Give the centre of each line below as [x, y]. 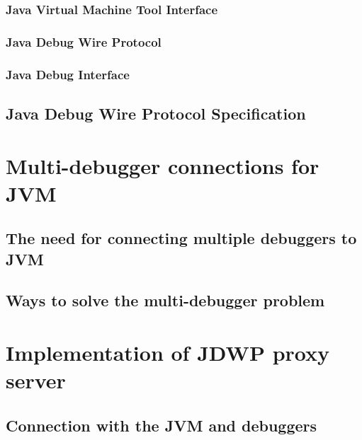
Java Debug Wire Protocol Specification [156, 113]
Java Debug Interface [68, 74]
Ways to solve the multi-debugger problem [165, 300]
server [36, 380]
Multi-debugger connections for [163, 165]
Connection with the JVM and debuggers [162, 425]
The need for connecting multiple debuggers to [181, 238]
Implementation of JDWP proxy [168, 353]
